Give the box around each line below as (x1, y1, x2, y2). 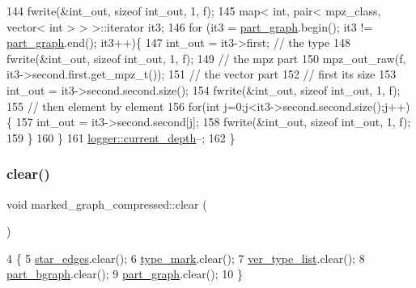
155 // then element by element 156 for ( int (6, 97, 220, 114)
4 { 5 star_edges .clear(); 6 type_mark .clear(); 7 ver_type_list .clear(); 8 (6, 249, 365, 266)
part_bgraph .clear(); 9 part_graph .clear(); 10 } (6, 265, 243, 282)
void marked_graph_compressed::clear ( (6, 195, 207, 212)
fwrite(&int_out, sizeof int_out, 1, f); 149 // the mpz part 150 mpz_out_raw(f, (6, 49, 406, 66)
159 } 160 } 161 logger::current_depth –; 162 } (6, 129, 236, 146)
